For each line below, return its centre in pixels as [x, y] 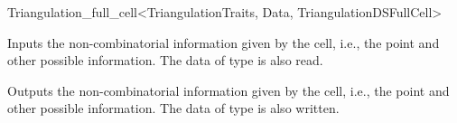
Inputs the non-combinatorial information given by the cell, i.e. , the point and [224, 42]
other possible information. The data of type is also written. [173, 108]
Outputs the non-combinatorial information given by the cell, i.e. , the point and [228, 90]
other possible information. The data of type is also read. [165, 60]
